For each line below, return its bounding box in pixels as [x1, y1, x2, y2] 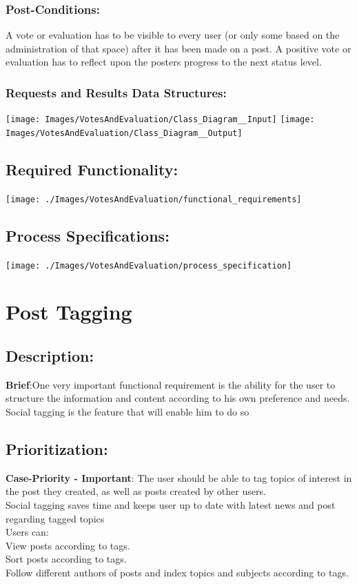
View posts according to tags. [6, 538, 130, 552]
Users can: [6, 525, 49, 539]
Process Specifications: [6, 224, 170, 246]
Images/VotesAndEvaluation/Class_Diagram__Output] [6, 128, 243, 138]
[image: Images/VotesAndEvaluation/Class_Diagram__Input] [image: [6, 115, 315, 125]
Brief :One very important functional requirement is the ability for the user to [6, 377, 336, 391]
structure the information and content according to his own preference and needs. [6, 391, 350, 405]
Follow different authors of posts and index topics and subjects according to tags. [6, 565, 349, 579]
